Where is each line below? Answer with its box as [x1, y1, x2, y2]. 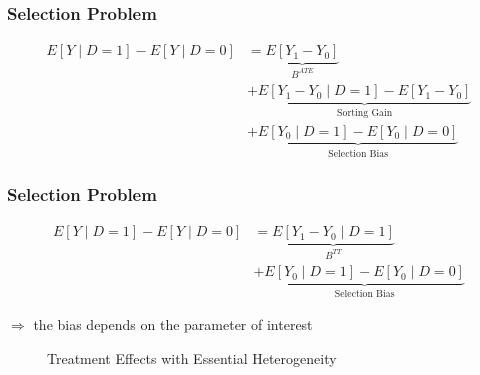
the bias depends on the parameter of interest [33, 313, 313, 334]
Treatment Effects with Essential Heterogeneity [47, 347, 337, 368]
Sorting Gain [337, 108, 393, 119]
